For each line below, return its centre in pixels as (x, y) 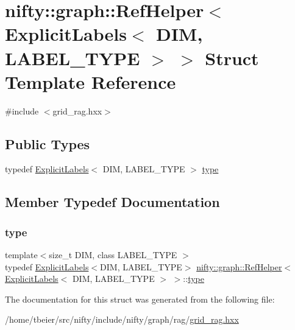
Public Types (48, 143)
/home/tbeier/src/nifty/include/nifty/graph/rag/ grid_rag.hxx (122, 319)
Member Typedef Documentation (112, 202)
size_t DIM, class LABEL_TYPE (113, 255)
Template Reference (91, 81)
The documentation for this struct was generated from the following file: (140, 299)
